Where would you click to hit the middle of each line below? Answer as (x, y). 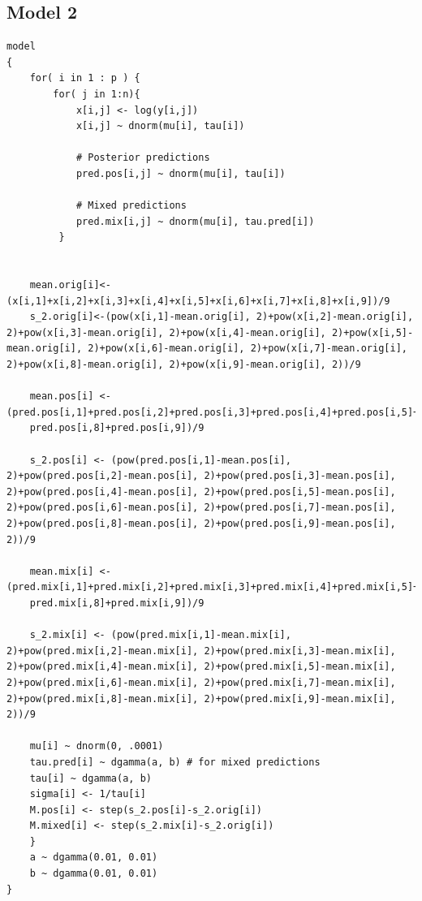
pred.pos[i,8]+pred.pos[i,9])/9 (117, 428)
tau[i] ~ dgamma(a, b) (90, 778)
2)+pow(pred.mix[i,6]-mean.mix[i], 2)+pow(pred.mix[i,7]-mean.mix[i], (201, 682)
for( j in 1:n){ (97, 94)
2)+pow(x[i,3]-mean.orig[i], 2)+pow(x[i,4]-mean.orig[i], (166, 332)
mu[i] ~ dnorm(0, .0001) (97, 746)
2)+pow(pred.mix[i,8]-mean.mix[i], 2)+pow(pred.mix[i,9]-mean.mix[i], (201, 698)
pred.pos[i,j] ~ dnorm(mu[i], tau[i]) (181, 173)
